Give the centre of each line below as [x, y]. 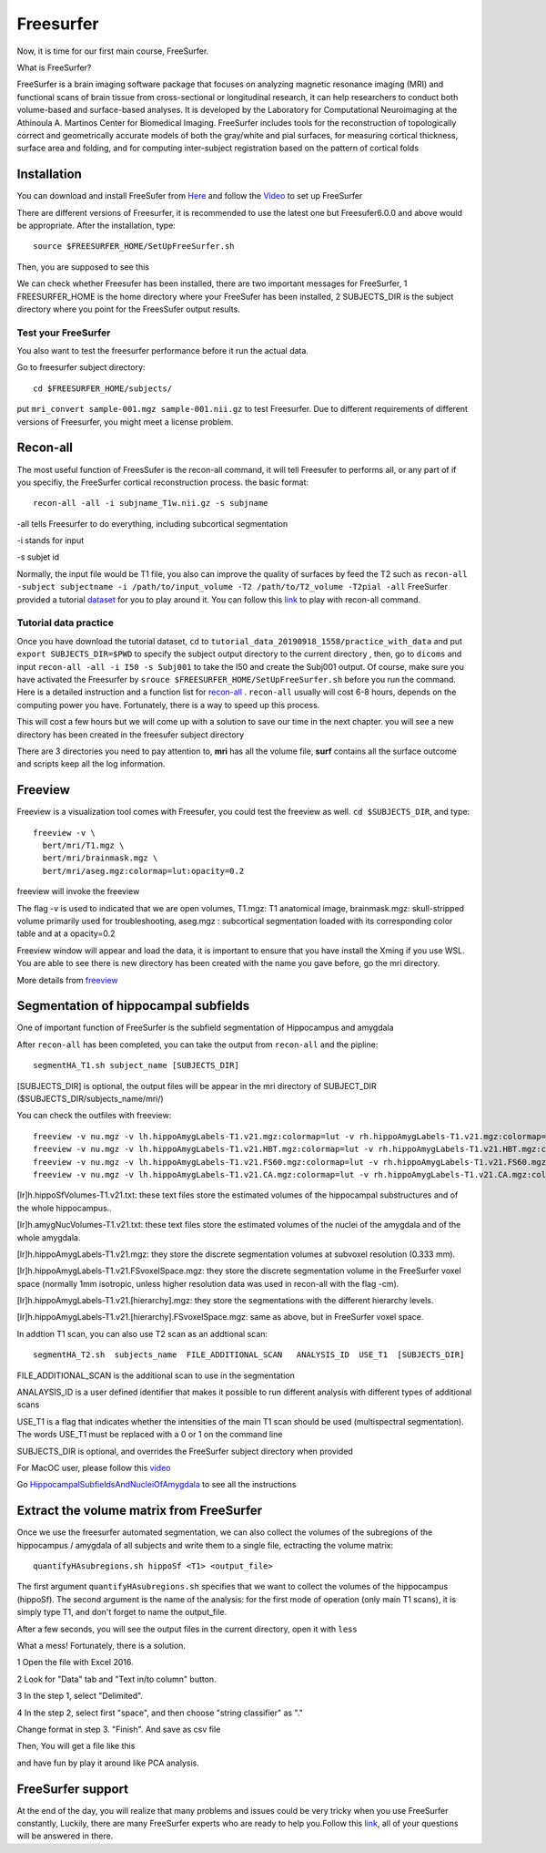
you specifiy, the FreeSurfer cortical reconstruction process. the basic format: [163, 482]
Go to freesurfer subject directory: [81, 367]
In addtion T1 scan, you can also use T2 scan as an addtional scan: [142, 1333]
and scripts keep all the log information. [91, 764]
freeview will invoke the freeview [78, 891]
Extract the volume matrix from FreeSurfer [140, 1511]
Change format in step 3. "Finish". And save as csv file [119, 1729]
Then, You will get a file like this [76, 1746]
